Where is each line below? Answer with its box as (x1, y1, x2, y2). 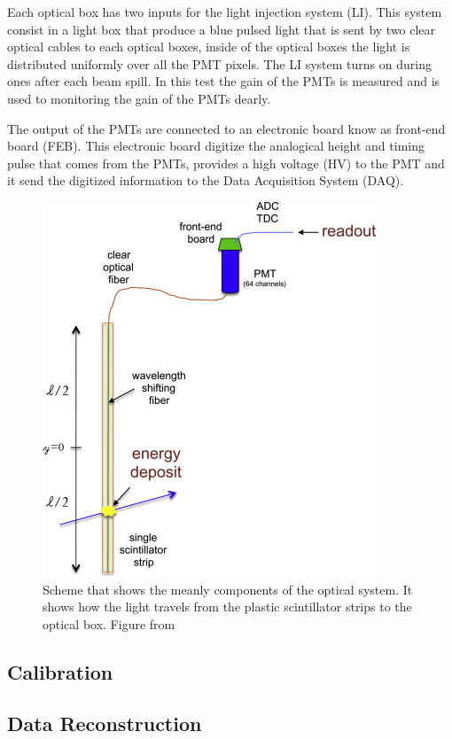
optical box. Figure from (43, 614, 175, 633)
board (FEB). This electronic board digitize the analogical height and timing (7, 136, 425, 155)
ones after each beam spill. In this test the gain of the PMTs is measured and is (7, 72, 440, 90)
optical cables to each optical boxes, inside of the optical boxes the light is (7, 37, 410, 56)
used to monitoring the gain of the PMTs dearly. (7, 89, 271, 107)
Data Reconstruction (7, 710, 202, 737)
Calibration (7, 657, 113, 685)
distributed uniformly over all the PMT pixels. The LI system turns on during (7, 54, 432, 73)
